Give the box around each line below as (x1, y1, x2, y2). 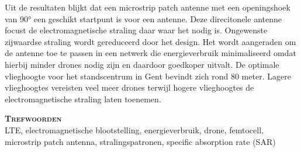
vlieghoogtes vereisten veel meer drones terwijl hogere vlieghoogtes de (5, 81, 254, 94)
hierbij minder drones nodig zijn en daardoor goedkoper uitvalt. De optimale (5, 58, 279, 70)
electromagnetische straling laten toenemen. (5, 92, 161, 105)
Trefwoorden (5, 112, 62, 125)
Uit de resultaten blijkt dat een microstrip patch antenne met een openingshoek (5, 1, 290, 13)
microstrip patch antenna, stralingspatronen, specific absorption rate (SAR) (5, 135, 276, 147)
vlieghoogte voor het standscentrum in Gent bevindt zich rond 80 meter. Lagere (5, 70, 291, 82)
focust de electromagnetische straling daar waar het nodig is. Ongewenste (5, 24, 268, 36)
